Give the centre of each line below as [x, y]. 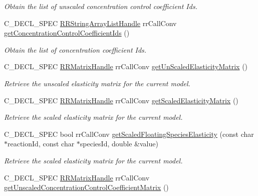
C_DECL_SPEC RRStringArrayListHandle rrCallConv [90, 23]
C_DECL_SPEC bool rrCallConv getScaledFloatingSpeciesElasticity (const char [129, 134]
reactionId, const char [41, 144]
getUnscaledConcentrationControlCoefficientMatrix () [86, 187]
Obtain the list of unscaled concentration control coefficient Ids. [101, 6]
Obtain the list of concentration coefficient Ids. [75, 49]
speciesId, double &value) [119, 144]
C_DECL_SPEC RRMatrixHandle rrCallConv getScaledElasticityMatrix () [121, 100]
